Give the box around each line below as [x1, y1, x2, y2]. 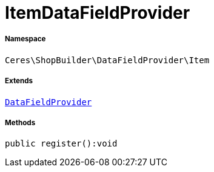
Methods [5, 118, 36, 127]
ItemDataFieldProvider [5, 2, 190, 23]
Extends [5, 77, 33, 86]
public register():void [5, 139, 118, 149]
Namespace [5, 35, 46, 44]
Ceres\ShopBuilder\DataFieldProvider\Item [5, 55, 210, 65]
